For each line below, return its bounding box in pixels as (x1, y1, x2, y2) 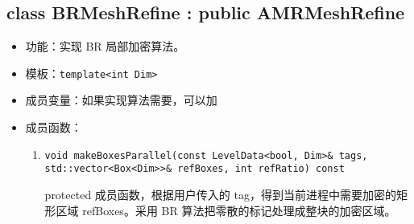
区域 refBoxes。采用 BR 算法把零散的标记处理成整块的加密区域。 (56, 202, 396, 218)
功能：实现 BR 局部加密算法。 (25, 38, 185, 55)
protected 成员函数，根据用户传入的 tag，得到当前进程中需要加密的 (44, 185, 396, 202)
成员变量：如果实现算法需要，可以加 (25, 92, 217, 108)
